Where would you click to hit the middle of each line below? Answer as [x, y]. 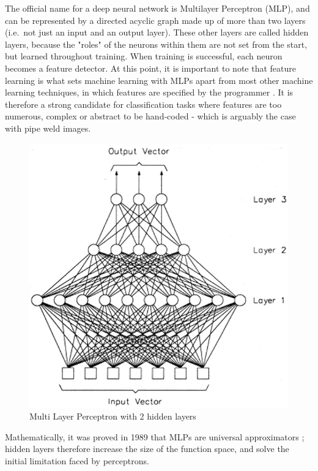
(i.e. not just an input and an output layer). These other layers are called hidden [157, 32]
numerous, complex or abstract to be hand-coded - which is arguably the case [150, 116]
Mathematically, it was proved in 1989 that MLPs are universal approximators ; [155, 436]
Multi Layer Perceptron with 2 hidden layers [113, 416]
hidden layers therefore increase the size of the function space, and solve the [147, 449]
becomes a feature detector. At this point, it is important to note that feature [150, 68]
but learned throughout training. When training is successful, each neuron [144, 56]
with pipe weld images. [48, 128]
